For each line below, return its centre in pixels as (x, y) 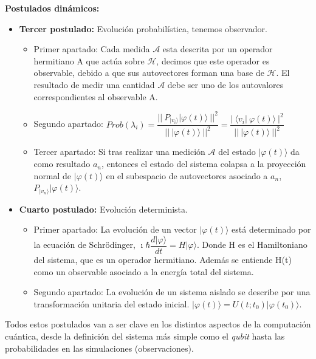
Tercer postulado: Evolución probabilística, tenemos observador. (143, 28)
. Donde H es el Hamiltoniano (252, 244)
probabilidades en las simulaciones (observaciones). (99, 348)
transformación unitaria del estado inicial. (112, 303)
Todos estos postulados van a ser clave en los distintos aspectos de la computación (158, 324)
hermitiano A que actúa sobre (89, 60)
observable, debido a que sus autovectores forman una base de (149, 73)
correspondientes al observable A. (96, 96)
